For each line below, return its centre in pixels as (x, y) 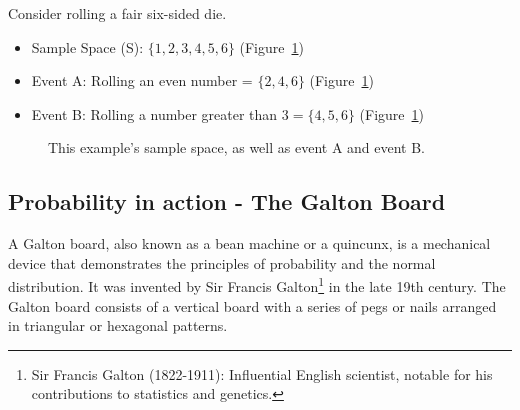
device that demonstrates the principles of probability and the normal (222, 262)
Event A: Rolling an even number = (142, 80)
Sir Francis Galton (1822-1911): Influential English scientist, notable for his (262, 373)
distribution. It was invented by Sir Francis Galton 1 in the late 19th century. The (257, 285)
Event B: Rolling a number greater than (154, 113)
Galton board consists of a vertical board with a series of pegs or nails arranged (252, 305)
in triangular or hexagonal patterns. (118, 325)
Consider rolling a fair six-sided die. (117, 13)
